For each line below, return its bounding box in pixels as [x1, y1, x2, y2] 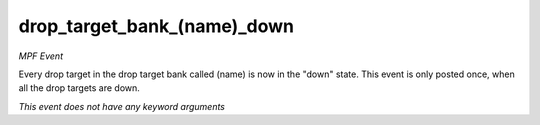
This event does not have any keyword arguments [18, 100, 225, 112]
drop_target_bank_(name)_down [18, 15, 295, 37]
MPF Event [18, 50, 64, 62]
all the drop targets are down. [18, 82, 140, 94]
